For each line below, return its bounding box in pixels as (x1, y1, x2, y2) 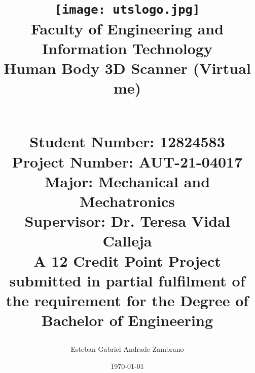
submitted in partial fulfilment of (9, 270, 245, 291)
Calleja (102, 230, 152, 251)
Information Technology (42, 37, 212, 58)
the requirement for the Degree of (6, 289, 249, 310)
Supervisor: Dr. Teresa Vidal (24, 211, 230, 231)
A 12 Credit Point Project (33, 250, 221, 271)
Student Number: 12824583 (29, 131, 225, 152)
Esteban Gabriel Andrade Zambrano (70, 344, 184, 354)
